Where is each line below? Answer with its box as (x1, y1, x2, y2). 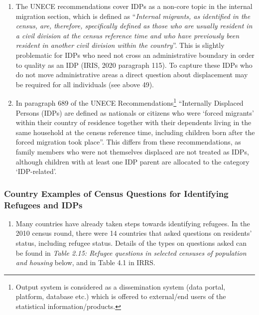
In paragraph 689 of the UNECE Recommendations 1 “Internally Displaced (15, 96, 244, 108)
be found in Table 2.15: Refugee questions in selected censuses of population (15, 247, 247, 258)
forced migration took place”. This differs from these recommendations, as (15, 137, 241, 147)
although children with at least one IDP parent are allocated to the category (15, 156, 250, 166)
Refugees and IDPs (4, 198, 83, 211)
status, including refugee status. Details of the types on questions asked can (15, 238, 247, 248)
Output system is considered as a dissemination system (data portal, (15, 281, 226, 292)
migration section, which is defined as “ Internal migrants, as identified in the (15, 10, 251, 21)
